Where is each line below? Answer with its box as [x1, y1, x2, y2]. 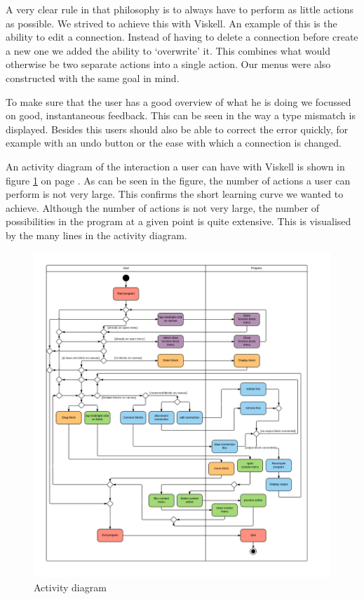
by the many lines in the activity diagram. [6, 227, 187, 242]
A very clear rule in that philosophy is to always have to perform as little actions [6, 2, 354, 16]
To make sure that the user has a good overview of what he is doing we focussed [6, 94, 351, 109]
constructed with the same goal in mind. [6, 70, 180, 85]
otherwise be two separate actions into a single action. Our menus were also [6, 57, 331, 72]
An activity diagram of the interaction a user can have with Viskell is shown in [6, 159, 345, 173]
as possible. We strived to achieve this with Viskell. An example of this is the [6, 15, 337, 30]
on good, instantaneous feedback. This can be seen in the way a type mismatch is [6, 108, 356, 123]
